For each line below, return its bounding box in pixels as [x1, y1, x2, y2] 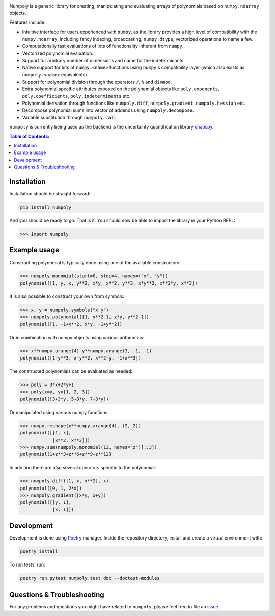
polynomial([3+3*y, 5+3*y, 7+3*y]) [20, 396, 109, 402]
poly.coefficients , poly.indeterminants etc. [22, 93, 131, 99]
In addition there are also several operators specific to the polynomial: [9, 465, 156, 471]
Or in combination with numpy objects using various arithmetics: [9, 334, 145, 340]
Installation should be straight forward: [9, 191, 91, 197]
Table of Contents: [9, 133, 50, 139]
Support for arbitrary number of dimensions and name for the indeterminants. [22, 57, 185, 63]
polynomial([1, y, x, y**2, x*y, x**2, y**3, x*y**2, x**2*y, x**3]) [20, 280, 198, 286]
